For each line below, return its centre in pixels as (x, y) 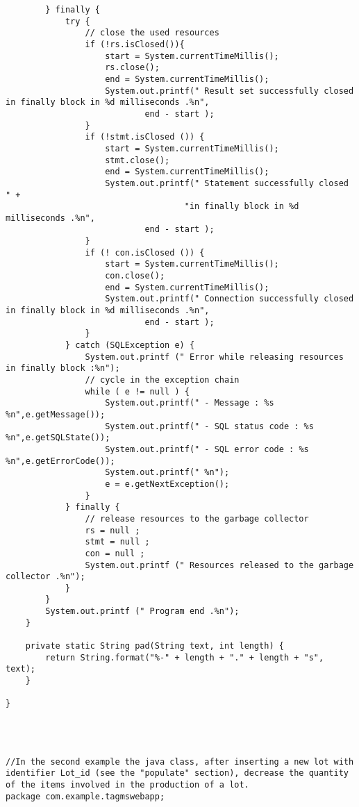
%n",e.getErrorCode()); (60, 461)
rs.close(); (132, 68)
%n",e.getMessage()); (56, 414)
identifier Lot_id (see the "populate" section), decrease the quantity (177, 773)
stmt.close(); (137, 160)
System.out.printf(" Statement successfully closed (227, 183)
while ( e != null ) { (137, 391)
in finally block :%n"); (63, 368)
